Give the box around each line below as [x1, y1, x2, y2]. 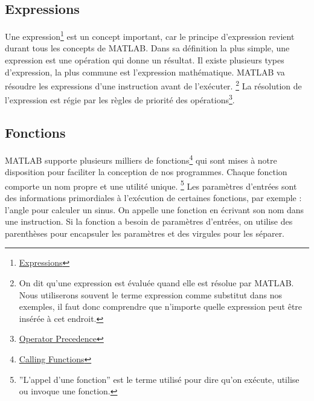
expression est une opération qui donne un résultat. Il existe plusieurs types [5, 54, 284, 66]
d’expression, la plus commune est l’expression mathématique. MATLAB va [5, 65, 285, 78]
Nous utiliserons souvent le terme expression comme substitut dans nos [19, 288, 283, 301]
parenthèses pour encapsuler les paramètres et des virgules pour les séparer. [5, 226, 285, 239]
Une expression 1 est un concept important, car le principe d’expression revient [5, 28, 295, 42]
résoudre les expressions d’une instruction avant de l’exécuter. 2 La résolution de [5, 78, 302, 92]
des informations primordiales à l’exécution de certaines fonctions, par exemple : [5, 191, 302, 204]
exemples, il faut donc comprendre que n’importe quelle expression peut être [19, 300, 303, 313]
